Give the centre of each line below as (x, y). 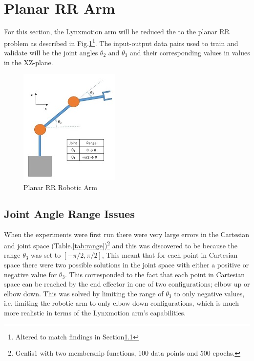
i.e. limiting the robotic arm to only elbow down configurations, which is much (121, 303)
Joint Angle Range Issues (69, 213)
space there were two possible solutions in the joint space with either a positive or (127, 264)
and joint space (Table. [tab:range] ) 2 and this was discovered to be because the (121, 245)
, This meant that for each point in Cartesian (170, 255)
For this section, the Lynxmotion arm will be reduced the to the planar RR (117, 32)
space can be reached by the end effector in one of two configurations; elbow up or (127, 284)
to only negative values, (209, 293)
